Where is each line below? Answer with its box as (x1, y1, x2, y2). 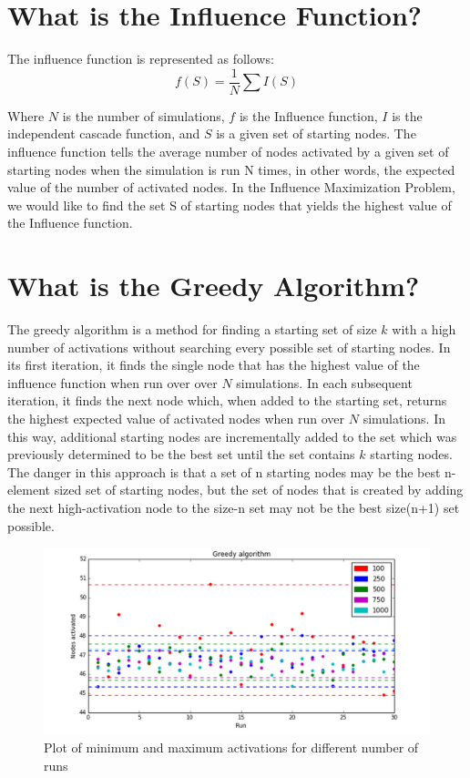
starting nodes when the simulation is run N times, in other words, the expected (7, 159, 455, 179)
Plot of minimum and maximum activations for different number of (44, 738, 419, 757)
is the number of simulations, (62, 106, 225, 125)
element (7, 480, 51, 499)
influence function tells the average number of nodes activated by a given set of (7, 141, 449, 160)
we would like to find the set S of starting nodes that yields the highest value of (7, 195, 452, 214)
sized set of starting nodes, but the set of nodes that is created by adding (54, 480, 464, 499)
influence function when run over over (7, 373, 218, 392)
